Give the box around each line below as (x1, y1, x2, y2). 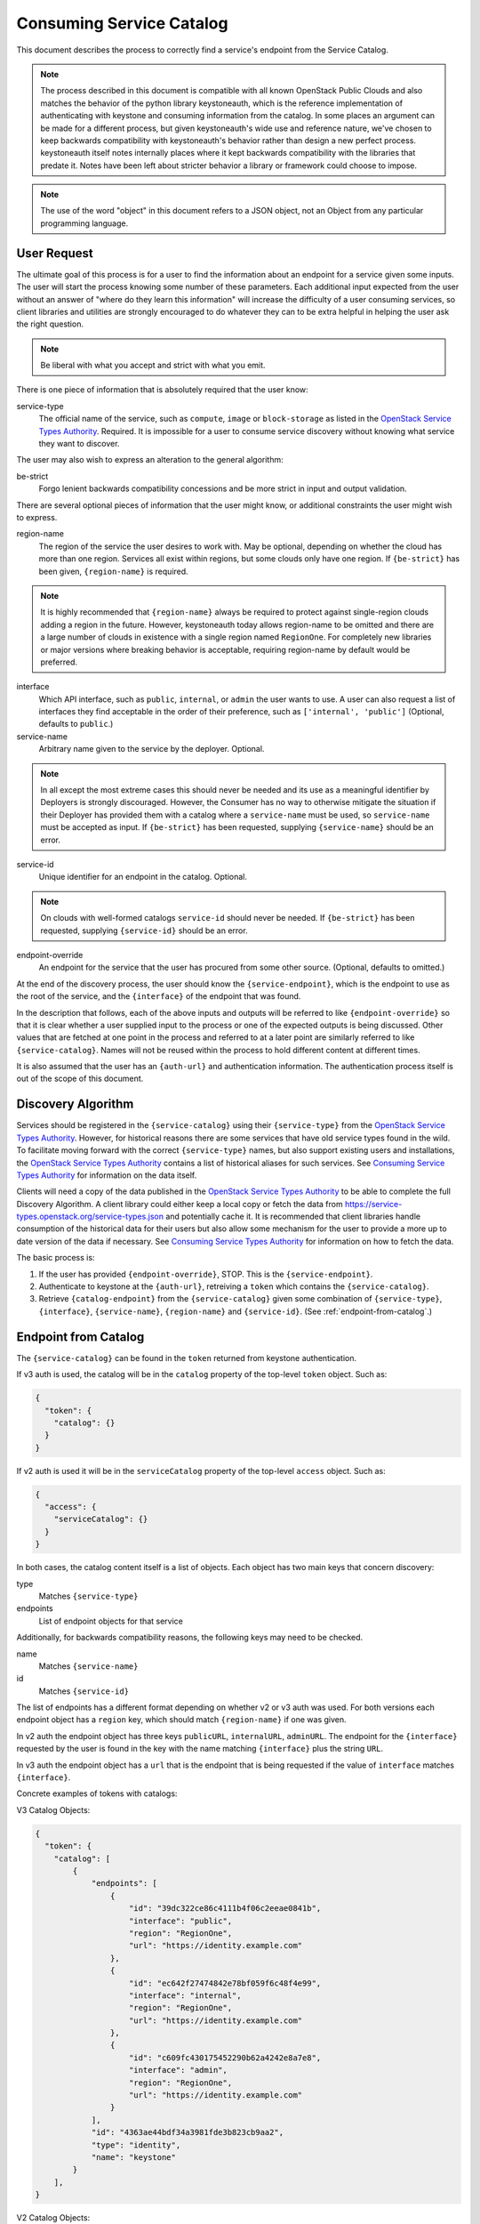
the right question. (16, 318, 84, 329)
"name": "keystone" (91, 2152, 177, 2162)
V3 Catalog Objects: (16, 1804, 91, 1815)
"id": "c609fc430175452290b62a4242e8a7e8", (129, 2052, 322, 2063)
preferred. (40, 657, 78, 667)
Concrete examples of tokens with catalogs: (16, 1788, 178, 1799)
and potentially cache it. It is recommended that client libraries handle (165, 1211, 421, 1222)
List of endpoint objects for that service (38, 1616, 184, 1626)
